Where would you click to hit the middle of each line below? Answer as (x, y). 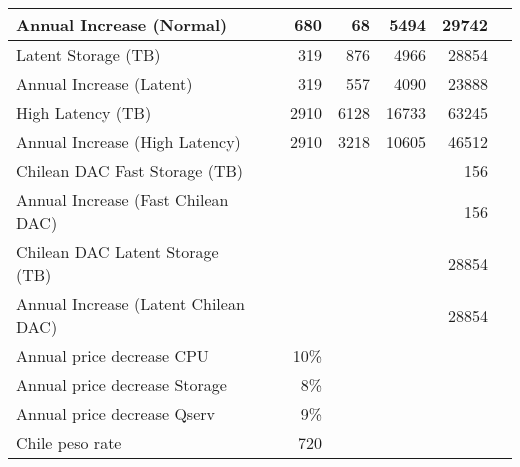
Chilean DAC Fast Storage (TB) (130, 170)
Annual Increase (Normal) (122, 24)
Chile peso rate (69, 442)
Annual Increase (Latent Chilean (130, 303)
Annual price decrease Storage (121, 384)
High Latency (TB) (84, 112)
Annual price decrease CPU (112, 355)
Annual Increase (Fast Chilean (122, 199)
